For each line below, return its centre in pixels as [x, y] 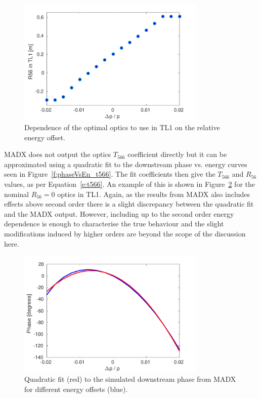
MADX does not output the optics [58, 154]
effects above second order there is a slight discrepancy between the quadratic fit [129, 204]
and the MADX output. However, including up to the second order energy [119, 213]
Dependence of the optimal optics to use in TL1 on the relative [122, 127]
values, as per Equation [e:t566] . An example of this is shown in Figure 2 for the [129, 184]
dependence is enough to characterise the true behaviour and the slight [114, 224]
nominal [17, 194]
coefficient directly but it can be [177, 154]
